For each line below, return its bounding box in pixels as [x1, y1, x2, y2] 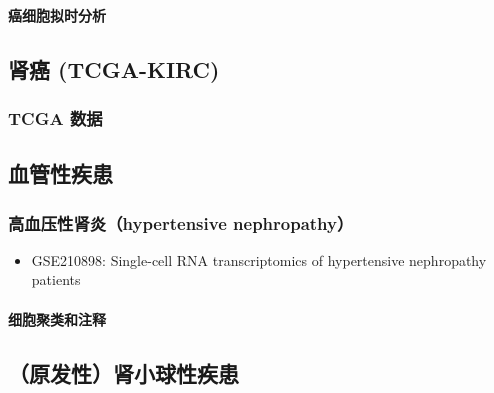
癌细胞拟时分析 [8, 4, 106, 25]
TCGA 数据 [8, 105, 103, 130]
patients [31, 269, 81, 290]
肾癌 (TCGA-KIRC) [8, 53, 220, 84]
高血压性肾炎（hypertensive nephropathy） [8, 210, 354, 235]
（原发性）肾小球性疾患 [8, 357, 239, 388]
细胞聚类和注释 [8, 308, 106, 329]
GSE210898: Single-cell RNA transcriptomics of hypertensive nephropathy [31, 249, 487, 270]
